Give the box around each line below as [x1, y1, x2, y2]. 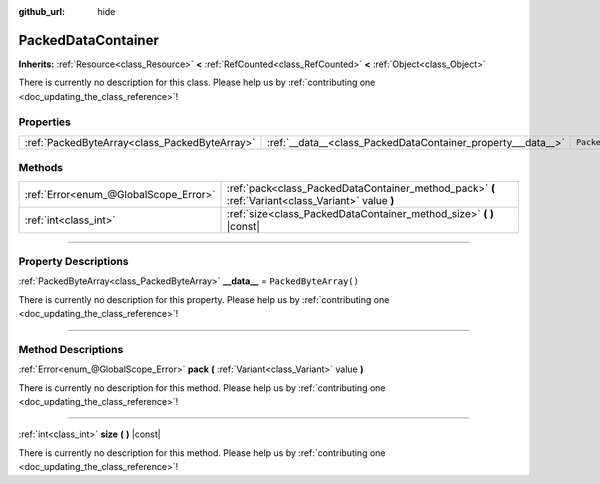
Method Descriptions [18, 342, 124, 356]
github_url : [18, 6, 65, 17]
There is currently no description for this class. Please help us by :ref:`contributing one [18, 76, 376, 89]
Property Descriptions [18, 254, 129, 268]
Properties [18, 115, 72, 129]
